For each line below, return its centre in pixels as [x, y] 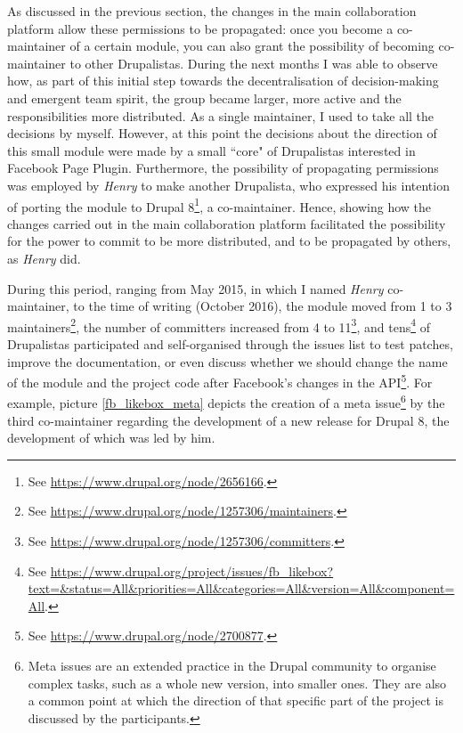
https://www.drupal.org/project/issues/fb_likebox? [192, 570]
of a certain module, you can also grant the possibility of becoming [252, 46]
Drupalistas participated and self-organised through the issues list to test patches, [230, 344]
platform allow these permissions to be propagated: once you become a [200, 28]
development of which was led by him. [111, 438]
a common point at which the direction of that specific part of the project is [236, 700]
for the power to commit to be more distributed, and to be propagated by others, [229, 241]
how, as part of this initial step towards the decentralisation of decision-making [223, 81]
